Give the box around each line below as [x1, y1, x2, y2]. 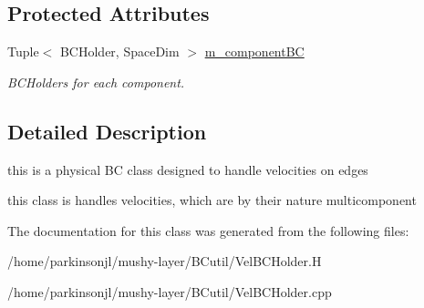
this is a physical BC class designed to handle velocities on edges [7, 159, 368, 179]
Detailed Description [7, 117, 207, 145]
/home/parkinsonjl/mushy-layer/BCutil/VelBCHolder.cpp [7, 282, 332, 301]
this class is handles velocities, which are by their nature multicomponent [7, 190, 417, 210]
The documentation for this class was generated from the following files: [7, 221, 409, 240]
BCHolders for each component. [7, 72, 185, 91]
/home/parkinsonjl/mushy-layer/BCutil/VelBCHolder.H [7, 252, 322, 271]
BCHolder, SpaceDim [59, 42, 180, 61]
